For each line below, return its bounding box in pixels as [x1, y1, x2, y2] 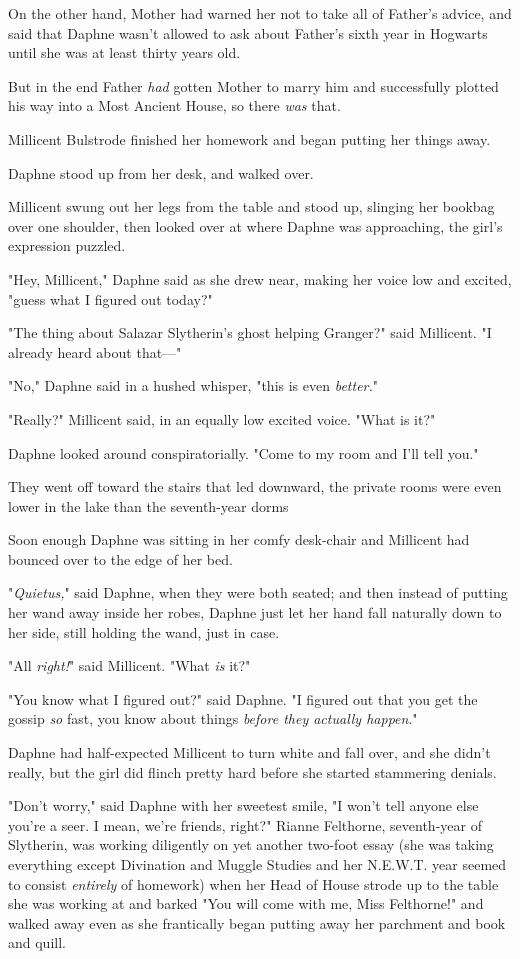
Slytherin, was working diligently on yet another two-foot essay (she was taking [8, 834, 494, 855]
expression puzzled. [8, 235, 126, 256]
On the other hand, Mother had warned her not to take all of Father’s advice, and [8, 3, 512, 23]
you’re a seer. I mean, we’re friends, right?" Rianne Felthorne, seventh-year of [8, 814, 482, 835]
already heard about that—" [8, 341, 182, 362]
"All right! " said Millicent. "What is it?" [8, 655, 251, 676]
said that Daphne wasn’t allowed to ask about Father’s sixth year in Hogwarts [8, 22, 488, 43]
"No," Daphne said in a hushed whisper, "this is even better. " [8, 375, 379, 396]
